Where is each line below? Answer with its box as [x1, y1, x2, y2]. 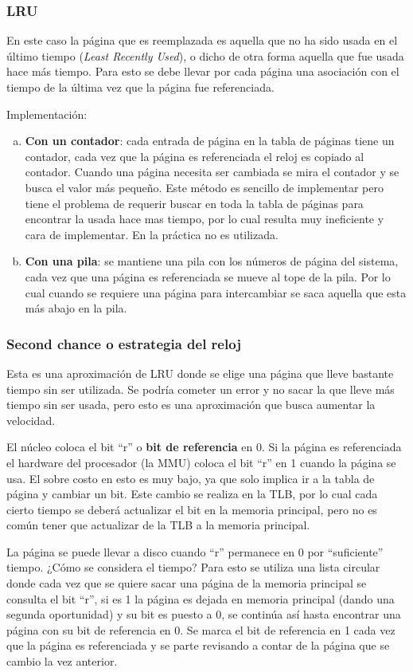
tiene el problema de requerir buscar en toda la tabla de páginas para [25, 195, 364, 211]
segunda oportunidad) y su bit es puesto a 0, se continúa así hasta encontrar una [6, 606, 401, 623]
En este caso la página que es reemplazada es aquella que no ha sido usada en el [6, 32, 398, 49]
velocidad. [6, 411, 56, 428]
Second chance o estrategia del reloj [6, 333, 241, 353]
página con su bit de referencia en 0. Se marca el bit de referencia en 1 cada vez [6, 621, 395, 638]
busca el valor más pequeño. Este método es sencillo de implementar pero [25, 179, 384, 195]
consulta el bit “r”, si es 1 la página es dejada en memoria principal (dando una [6, 590, 395, 607]
